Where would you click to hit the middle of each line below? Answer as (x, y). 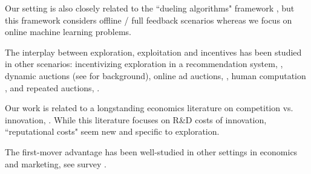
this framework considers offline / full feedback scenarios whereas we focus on (149, 20)
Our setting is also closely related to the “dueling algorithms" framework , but (150, 8)
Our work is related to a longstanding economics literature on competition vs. (149, 108)
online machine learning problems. (68, 32)
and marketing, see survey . (56, 163)
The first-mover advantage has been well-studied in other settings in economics (151, 151)
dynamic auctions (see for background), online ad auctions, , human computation (155, 75)
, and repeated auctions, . (52, 87)
